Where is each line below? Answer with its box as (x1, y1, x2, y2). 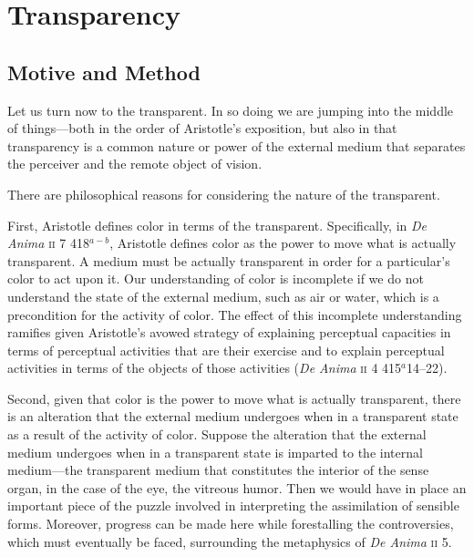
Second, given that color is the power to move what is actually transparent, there (7, 388, 461, 407)
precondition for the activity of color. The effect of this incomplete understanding (7, 304, 462, 324)
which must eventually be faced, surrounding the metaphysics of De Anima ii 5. (7, 531, 452, 551)
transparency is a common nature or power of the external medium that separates (7, 136, 466, 155)
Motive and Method (7, 57, 201, 86)
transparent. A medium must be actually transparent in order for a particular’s (7, 251, 450, 270)
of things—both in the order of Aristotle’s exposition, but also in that (7, 119, 397, 138)
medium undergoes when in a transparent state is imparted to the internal (7, 442, 423, 461)
